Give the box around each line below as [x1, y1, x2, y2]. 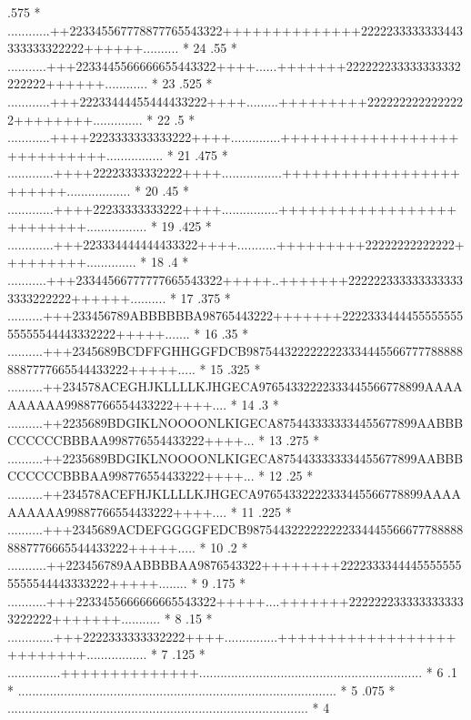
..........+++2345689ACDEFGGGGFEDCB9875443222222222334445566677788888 [7, 520, 464, 539]
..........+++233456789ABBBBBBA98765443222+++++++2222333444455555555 [7, 306, 464, 325]
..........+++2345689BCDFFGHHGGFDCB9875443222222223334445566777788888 [7, 341, 464, 360]
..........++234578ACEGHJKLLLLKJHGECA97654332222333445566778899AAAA [7, 377, 463, 396]
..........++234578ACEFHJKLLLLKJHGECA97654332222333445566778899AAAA [7, 484, 461, 503]
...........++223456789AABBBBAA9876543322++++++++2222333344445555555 [7, 555, 462, 574]
